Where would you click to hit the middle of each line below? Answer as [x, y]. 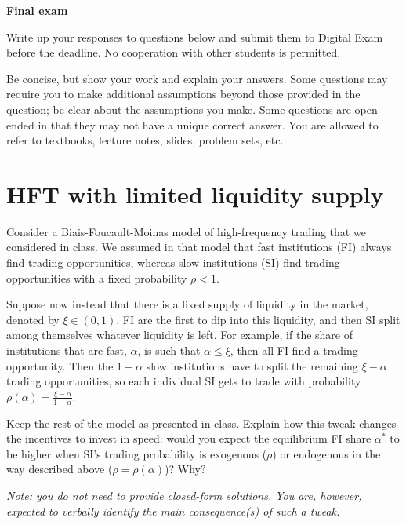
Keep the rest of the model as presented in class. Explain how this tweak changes [201, 423]
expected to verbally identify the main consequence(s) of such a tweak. [173, 510]
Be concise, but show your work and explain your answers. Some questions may [197, 78]
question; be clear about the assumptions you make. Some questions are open [192, 109]
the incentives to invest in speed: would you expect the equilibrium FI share [189, 438]
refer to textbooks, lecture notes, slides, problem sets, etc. [145, 140]
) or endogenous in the [326, 453]
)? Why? [185, 469]
